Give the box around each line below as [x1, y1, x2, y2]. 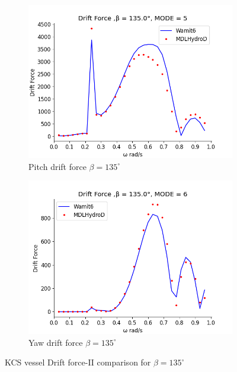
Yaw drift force [28, 336, 83, 348]
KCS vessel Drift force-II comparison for [5, 356, 151, 368]
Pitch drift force [28, 160, 87, 172]
